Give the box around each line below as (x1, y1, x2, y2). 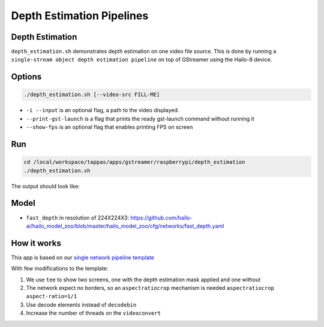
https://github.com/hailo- (130, 214, 193, 221)
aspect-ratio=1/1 (26, 293, 77, 300)
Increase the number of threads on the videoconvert (26, 310, 161, 317)
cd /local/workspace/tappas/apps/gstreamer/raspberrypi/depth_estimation (23, 159, 245, 166)
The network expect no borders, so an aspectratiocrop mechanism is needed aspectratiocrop (26, 284, 275, 291)
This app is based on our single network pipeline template (11, 254, 155, 261)
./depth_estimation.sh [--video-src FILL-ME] (23, 91, 160, 98)
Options (11, 72, 42, 82)
